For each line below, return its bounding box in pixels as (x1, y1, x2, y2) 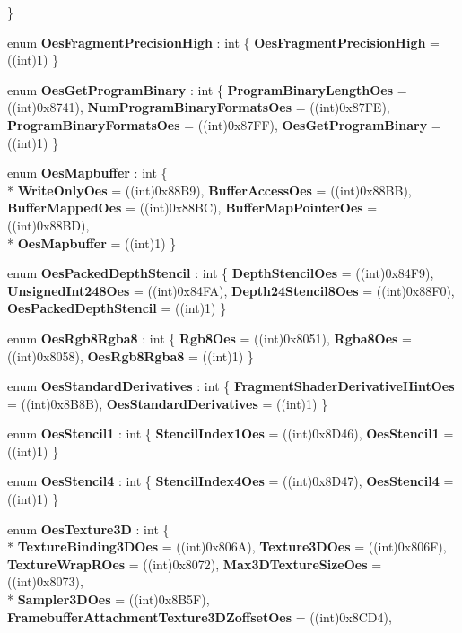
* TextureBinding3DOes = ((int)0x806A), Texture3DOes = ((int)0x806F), (7, 537, 447, 556)
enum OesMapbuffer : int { (7, 163, 168, 182)
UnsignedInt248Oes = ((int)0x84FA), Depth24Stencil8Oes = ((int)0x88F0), (7, 281, 455, 299)
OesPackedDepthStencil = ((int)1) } (7, 299, 227, 317)
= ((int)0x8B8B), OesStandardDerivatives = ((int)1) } (7, 394, 328, 412)
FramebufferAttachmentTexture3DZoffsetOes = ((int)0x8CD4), (7, 607, 392, 626)
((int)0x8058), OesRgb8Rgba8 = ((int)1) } (7, 346, 254, 365)
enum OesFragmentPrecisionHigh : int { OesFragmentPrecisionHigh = (7, 32, 440, 51)
